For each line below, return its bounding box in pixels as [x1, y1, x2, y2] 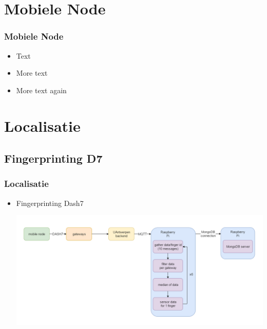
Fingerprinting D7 [4, 150, 103, 166]
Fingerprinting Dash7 [16, 197, 84, 208]
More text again [16, 84, 67, 95]
